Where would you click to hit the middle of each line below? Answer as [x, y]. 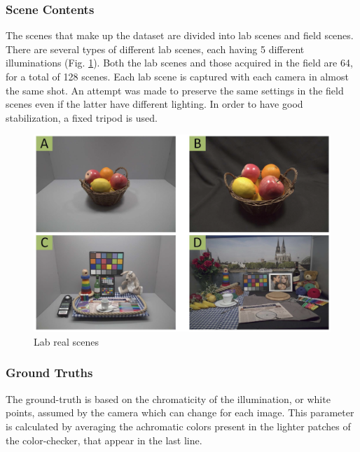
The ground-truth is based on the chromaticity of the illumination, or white [168, 398]
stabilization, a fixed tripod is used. [82, 117]
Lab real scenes [66, 341]
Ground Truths [49, 373]
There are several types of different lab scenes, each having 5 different [155, 49]
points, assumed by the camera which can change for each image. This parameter [180, 412]
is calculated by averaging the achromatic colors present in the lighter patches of [178, 426]
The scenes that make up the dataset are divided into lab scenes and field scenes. [180, 35]
